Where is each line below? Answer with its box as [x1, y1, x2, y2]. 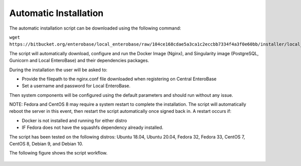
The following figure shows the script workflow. [9, 150, 108, 156]
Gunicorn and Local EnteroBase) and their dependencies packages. [9, 58, 149, 64]
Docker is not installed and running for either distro [22, 117, 127, 123]
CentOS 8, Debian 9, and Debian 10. [9, 141, 83, 147]
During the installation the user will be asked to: [9, 67, 108, 73]
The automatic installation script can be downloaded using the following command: [9, 25, 182, 31]
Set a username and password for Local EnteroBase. [22, 83, 130, 89]
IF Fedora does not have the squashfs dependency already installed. [22, 124, 164, 130]
